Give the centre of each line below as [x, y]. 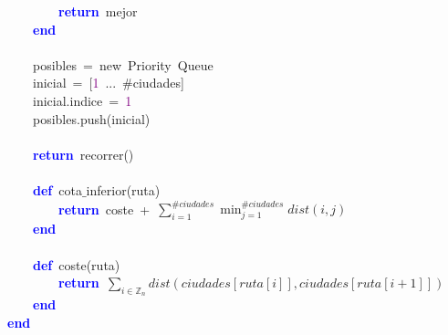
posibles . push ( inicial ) [91, 118]
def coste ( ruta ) [77, 264]
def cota [57, 189]
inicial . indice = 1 [82, 100]
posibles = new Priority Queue [123, 64]
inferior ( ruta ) [123, 189]
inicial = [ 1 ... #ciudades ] [108, 83]
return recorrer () [83, 154]
